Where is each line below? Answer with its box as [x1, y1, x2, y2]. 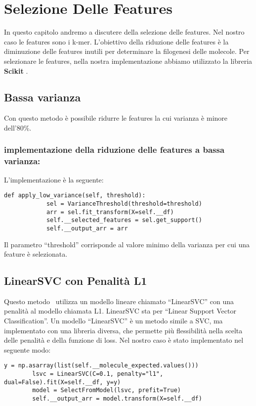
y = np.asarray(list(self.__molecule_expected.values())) [4, 362, 199, 369]
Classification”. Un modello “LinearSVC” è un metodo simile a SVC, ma [4, 316, 223, 326]
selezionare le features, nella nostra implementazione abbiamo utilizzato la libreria [4, 55, 253, 66]
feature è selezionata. [4, 249, 68, 259]
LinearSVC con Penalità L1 [4, 273, 147, 288]
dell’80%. [4, 122, 32, 133]
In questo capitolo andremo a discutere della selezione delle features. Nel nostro [4, 27, 245, 37]
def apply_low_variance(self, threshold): [4, 192, 146, 199]
